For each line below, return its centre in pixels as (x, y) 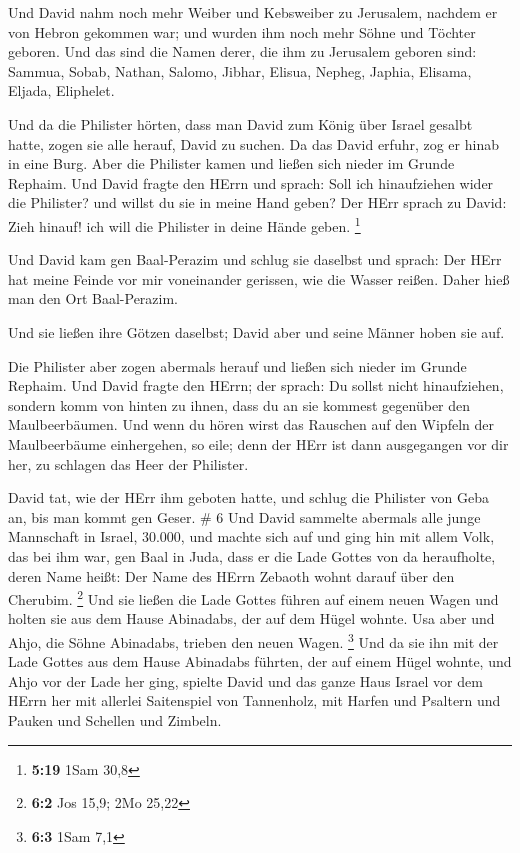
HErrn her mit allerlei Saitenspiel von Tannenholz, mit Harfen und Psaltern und (254, 700)
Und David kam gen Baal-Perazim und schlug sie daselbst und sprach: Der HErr (255, 259)
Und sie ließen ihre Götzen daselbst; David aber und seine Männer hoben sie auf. (256, 331)
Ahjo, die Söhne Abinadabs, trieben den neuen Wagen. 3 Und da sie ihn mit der (253, 640)
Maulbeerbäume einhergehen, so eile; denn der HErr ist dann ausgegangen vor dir (258, 443)
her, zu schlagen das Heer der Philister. (128, 463)
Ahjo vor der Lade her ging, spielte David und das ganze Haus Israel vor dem (245, 680)
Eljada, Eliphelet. (61, 90)
